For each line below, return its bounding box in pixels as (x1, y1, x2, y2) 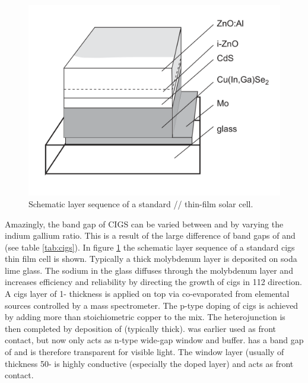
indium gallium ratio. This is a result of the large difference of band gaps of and (5, 229, 296, 242)
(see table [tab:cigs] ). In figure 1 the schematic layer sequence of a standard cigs (5, 240, 295, 253)
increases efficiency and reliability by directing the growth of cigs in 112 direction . (5, 276, 302, 288)
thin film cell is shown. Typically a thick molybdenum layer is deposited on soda (5, 252, 297, 265)
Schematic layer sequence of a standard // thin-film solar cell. (28, 197, 253, 210)
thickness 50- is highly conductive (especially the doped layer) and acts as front (5, 357, 294, 369)
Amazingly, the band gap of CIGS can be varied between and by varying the (5, 217, 284, 230)
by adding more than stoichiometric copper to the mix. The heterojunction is (5, 311, 285, 323)
